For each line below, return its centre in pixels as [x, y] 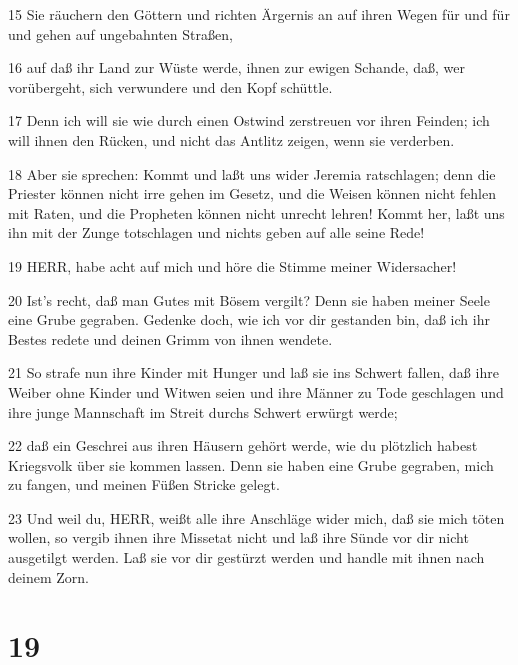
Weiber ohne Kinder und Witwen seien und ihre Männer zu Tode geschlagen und [256, 391]
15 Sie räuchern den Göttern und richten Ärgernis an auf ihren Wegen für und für [259, 14]
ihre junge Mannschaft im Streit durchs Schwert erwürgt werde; [203, 411]
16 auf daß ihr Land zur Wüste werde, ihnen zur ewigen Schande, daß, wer [237, 67]
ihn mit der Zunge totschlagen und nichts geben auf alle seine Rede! [216, 232]
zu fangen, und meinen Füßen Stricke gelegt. [144, 484]
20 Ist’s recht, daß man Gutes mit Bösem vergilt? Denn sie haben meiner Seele [249, 299]
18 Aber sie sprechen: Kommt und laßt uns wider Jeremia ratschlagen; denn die [252, 173]
